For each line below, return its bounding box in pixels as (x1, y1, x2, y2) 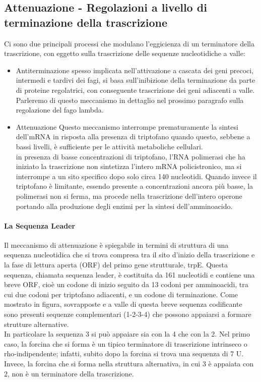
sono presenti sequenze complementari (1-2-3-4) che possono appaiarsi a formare (4, 309, 251, 319)
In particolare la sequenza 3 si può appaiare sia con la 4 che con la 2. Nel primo (4, 329, 250, 339)
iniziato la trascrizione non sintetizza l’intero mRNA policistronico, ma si (16, 161, 242, 172)
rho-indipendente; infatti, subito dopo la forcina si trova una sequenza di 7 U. (4, 348, 244, 359)
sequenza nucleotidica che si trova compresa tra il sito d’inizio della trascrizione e (4, 249, 255, 260)
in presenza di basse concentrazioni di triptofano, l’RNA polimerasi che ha (16, 151, 245, 161)
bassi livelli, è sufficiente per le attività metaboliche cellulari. (16, 141, 203, 151)
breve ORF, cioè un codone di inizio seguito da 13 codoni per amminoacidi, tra (4, 279, 248, 290)
